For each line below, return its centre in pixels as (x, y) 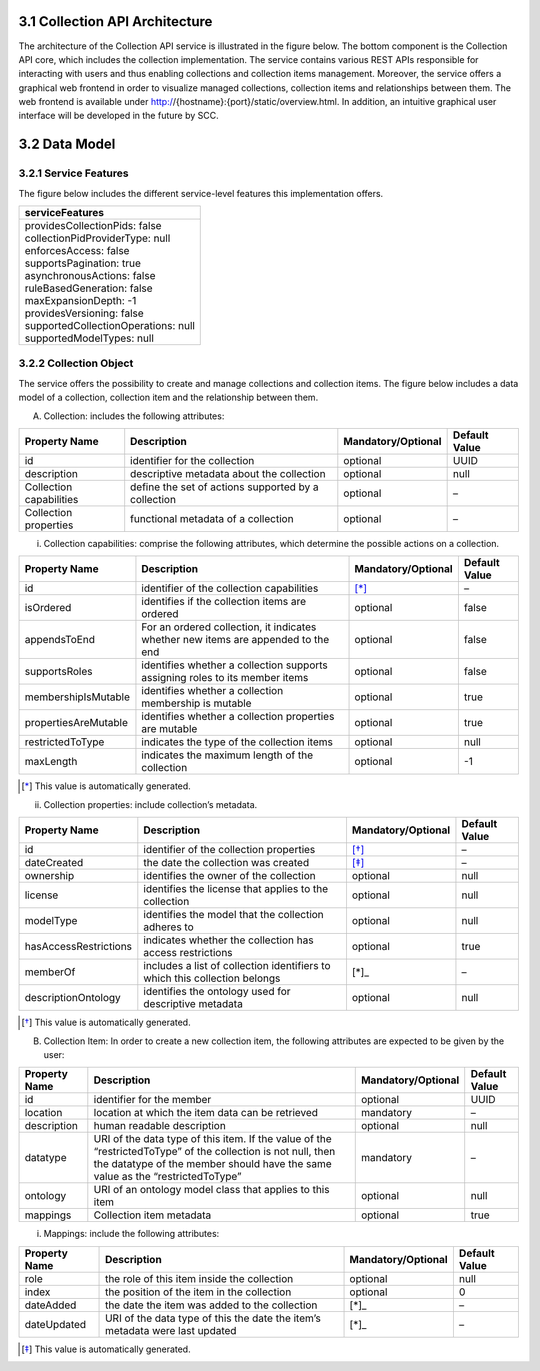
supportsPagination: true (83, 263)
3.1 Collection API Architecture (115, 21)
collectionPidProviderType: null (97, 238)
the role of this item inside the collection (199, 1278)
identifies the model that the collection (233, 915)
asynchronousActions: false (90, 276)
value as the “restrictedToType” (167, 1177)
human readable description (160, 1126)
